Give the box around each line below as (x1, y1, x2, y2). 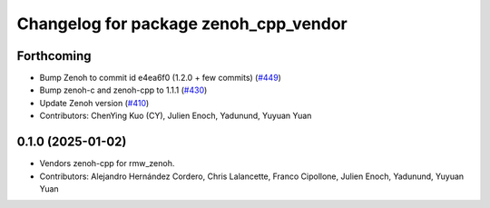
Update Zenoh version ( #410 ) (39, 97, 150, 108)
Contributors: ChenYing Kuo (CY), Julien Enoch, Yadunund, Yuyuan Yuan (39, 110, 312, 122)
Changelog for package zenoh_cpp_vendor (16, 14, 348, 34)
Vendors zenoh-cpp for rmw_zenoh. (39, 158, 175, 169)
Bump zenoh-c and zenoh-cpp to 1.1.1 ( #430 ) (39, 84, 208, 95)
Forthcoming (16, 48, 92, 64)
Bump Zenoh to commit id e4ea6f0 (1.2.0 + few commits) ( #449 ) (39, 73, 281, 84)
